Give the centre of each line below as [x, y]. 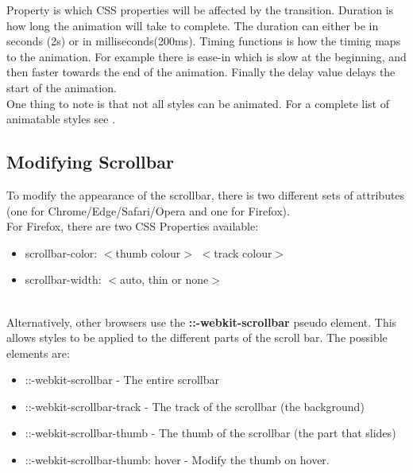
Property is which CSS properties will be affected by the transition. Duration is [200, 10]
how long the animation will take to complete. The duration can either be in [193, 25]
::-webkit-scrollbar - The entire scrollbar [122, 380]
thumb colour [148, 252]
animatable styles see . [61, 119]
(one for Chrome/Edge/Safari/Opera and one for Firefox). [148, 210]
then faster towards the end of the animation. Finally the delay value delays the [201, 72]
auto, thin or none [164, 279]
